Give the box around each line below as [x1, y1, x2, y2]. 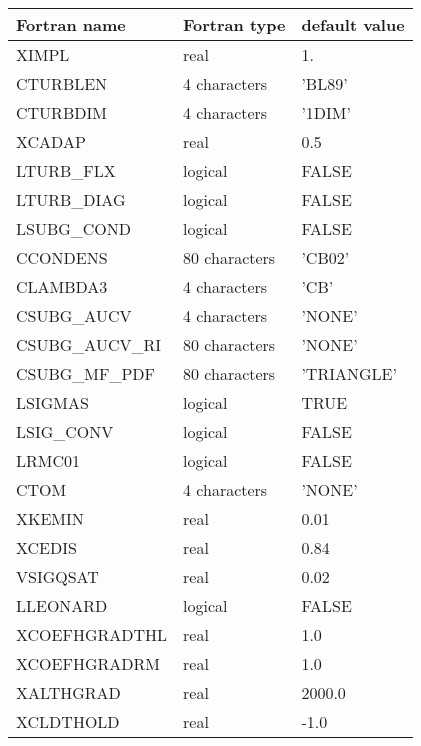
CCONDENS [16, 246, 108, 269]
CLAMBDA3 [16, 275, 108, 298]
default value [301, 13, 405, 36]
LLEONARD [16, 594, 108, 617]
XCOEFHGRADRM [16, 652, 160, 675]
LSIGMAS [16, 391, 89, 414]
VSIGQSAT [16, 565, 99, 588]
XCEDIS [16, 536, 77, 559]
